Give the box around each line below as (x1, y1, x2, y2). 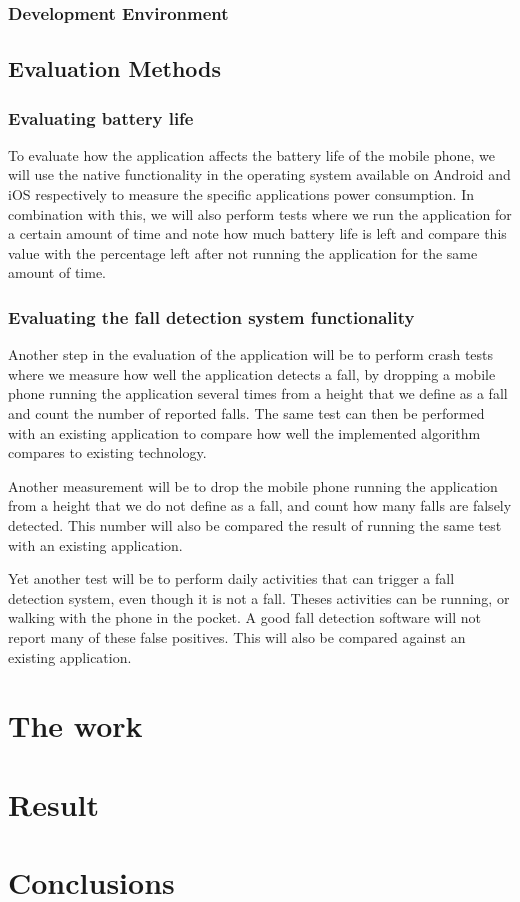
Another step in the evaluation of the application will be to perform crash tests (8, 344, 494, 365)
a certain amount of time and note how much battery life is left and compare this (8, 223, 507, 244)
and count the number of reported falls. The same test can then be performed (8, 403, 485, 423)
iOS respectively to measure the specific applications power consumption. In (8, 184, 474, 205)
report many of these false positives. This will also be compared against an (8, 626, 466, 647)
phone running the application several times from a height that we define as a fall (8, 383, 508, 404)
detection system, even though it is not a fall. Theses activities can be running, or (8, 587, 510, 608)
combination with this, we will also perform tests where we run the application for (8, 203, 512, 224)
